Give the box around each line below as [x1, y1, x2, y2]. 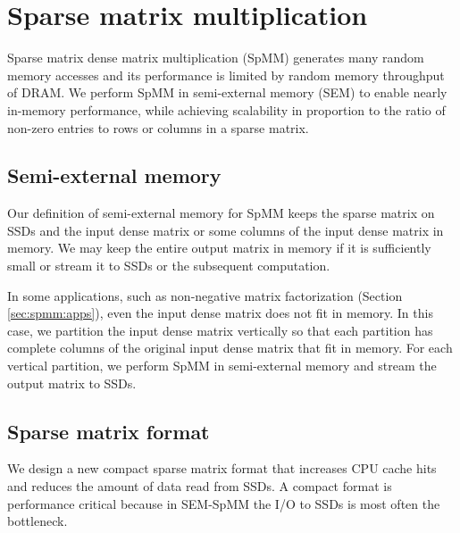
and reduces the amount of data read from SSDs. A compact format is [7, 477, 392, 496]
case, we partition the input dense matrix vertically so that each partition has [7, 321, 433, 339]
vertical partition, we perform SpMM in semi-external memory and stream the [7, 356, 437, 375]
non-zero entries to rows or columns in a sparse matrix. [7, 118, 309, 137]
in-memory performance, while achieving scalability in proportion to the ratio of [7, 100, 446, 119]
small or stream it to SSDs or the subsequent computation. [7, 256, 330, 275]
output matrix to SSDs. [7, 373, 137, 392]
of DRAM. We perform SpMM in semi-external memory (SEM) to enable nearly [7, 83, 447, 102]
